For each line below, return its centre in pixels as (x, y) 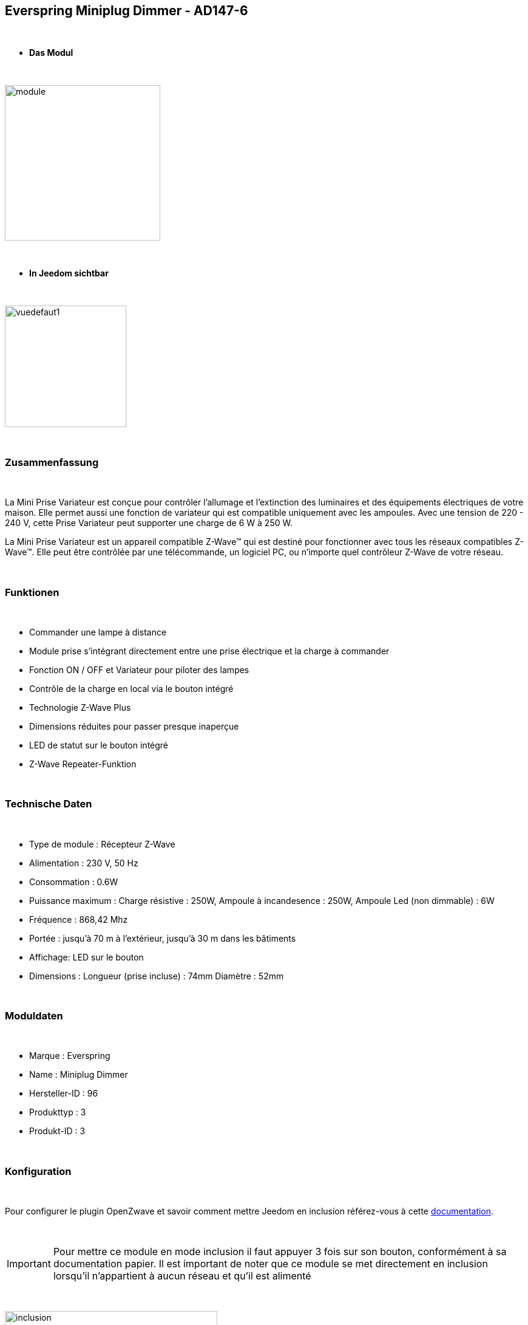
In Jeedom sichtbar (69, 273)
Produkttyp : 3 (58, 1112)
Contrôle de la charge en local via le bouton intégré (131, 688)
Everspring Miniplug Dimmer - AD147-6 (127, 11)
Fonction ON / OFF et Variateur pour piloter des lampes (139, 669)
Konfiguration (38, 1171)
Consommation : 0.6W (74, 882)
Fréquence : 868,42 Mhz (79, 919)
